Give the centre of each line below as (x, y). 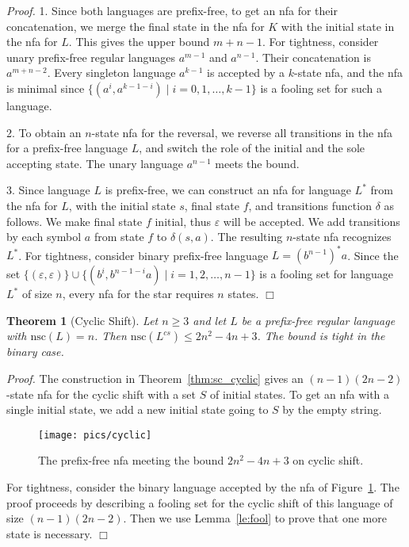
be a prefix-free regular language (318, 320)
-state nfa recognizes (342, 237)
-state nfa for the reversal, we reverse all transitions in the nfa (242, 132)
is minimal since (46, 88)
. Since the (373, 255)
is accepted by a (246, 73)
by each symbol (44, 237)
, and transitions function (310, 205)
